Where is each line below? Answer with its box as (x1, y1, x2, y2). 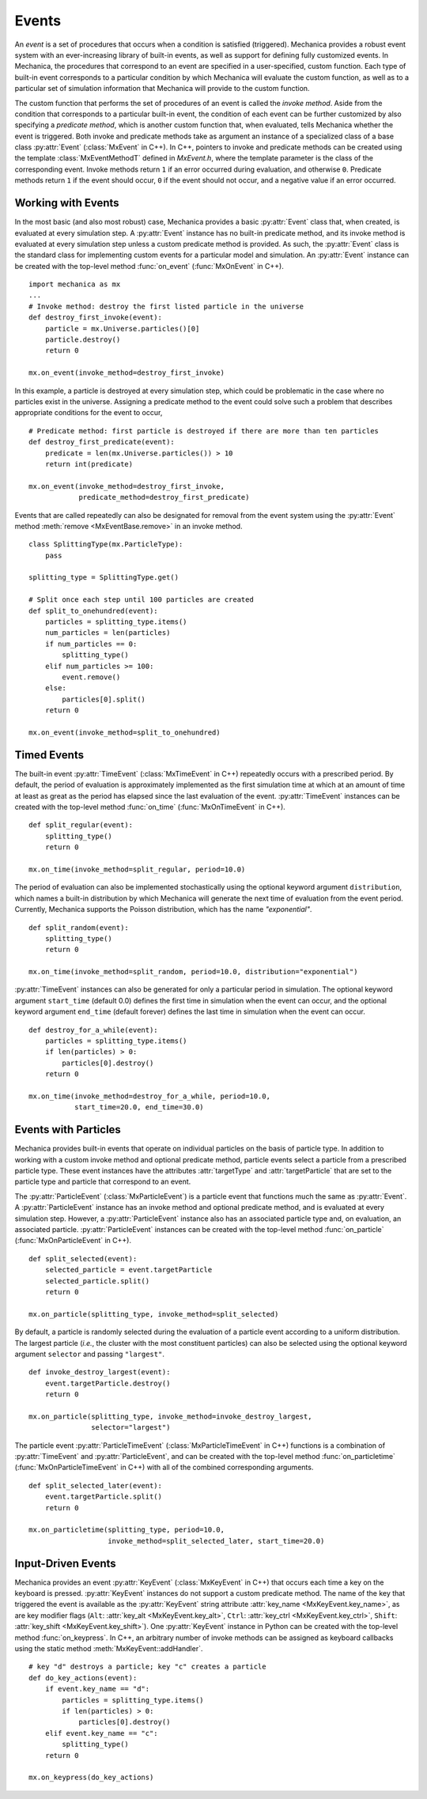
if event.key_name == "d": (44, 1684, 150, 1694)
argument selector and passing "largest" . (14, 1349, 165, 1359)
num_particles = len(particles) (44, 629, 171, 637)
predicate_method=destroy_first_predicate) (78, 493, 250, 502)
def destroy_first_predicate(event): (28, 437, 176, 447)
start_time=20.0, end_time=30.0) (74, 1103, 205, 1112)
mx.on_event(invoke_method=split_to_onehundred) (28, 728, 221, 737)
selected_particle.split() (44, 1276, 150, 1285)
